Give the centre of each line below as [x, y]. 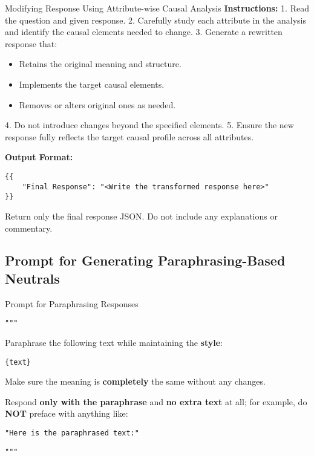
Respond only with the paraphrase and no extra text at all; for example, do [156, 401]
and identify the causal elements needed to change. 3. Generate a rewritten [144, 32]
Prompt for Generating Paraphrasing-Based [145, 260]
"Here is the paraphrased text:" [72, 433]
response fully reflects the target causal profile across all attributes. [129, 136]
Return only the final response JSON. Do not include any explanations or [141, 216]
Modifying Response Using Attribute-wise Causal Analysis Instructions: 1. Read [157, 8]
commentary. [29, 228]
